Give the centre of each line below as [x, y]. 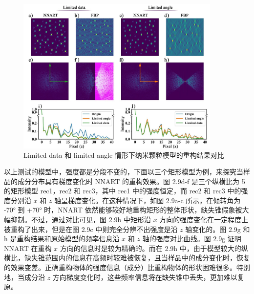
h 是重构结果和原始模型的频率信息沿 [62, 239]
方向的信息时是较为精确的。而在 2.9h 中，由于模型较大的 [150, 248]
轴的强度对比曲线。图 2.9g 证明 [192, 239]
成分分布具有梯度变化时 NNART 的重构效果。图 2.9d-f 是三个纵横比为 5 [131, 181]
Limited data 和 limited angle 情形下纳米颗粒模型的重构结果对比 [124, 155]
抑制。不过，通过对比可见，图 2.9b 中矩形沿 [81, 219]
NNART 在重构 [28, 248]
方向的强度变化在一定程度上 [204, 219]
